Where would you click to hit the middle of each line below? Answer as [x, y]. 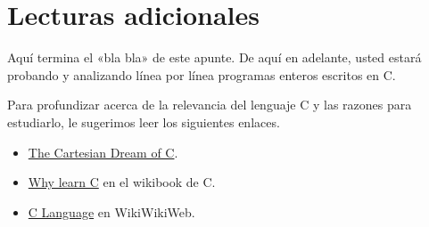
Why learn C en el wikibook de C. [122, 182]
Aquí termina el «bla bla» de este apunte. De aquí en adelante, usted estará [214, 57]
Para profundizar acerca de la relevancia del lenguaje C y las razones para [210, 105]
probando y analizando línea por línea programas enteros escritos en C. [202, 74]
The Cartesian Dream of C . [103, 152]
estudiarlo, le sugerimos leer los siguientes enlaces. [144, 122]
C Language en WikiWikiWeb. [111, 211]
